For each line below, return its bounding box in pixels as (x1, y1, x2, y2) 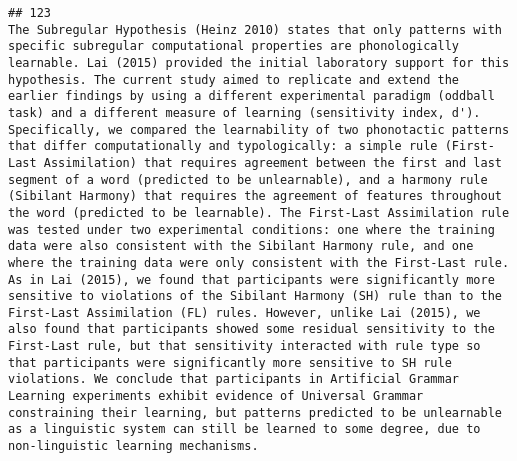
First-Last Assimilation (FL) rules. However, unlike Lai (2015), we (8, 305, 481, 320)
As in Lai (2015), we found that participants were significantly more (8, 272, 495, 287)
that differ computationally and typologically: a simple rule (8, 139, 438, 154)
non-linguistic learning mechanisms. (8, 439, 259, 454)
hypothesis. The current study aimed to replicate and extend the (8, 72, 460, 87)
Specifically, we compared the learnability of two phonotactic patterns (8, 122, 510, 137)
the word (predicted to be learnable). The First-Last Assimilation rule (8, 205, 510, 220)
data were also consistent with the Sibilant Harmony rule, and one (8, 239, 474, 254)
